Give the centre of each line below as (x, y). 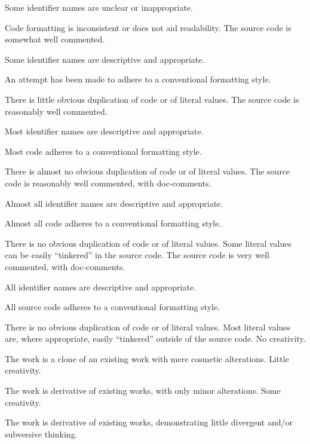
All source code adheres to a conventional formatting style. (113, 307)
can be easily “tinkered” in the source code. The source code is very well (137, 255)
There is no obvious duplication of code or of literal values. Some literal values (148, 243)
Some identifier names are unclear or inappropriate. (99, 7)
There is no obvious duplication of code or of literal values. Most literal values (148, 327)
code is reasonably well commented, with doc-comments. (108, 183)
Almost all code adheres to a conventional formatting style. (113, 223)
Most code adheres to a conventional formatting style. (103, 151)
